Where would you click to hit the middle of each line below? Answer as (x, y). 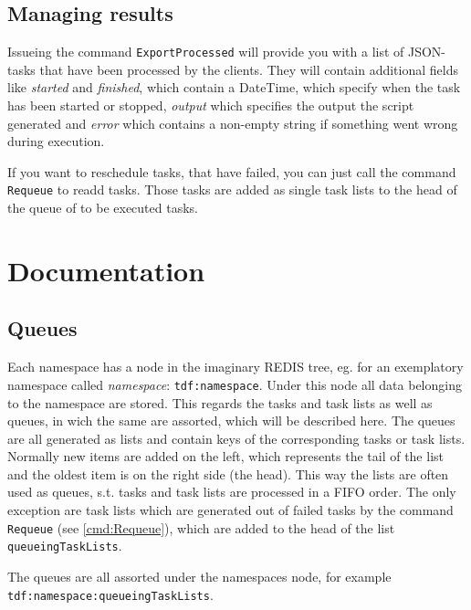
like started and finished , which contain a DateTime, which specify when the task (234, 87)
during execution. (56, 141)
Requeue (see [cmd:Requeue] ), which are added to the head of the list (201, 527)
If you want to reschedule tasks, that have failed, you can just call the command (232, 171)
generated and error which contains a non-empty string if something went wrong (233, 123)
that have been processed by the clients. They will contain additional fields (249, 69)
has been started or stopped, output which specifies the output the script (211, 105)
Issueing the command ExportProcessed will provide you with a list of (206, 52)
